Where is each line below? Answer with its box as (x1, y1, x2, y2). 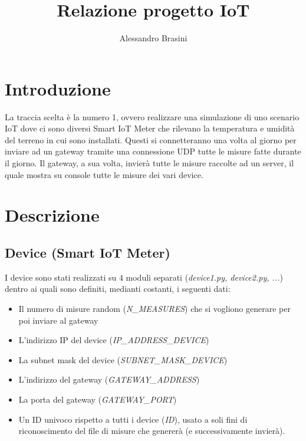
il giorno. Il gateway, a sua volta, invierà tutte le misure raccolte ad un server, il (5, 157, 294, 169)
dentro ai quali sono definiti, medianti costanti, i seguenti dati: (5, 282, 231, 295)
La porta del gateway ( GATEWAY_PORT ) (18, 393, 177, 405)
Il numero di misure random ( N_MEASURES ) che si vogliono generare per (18, 302, 291, 314)
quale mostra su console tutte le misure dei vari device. (5, 168, 203, 180)
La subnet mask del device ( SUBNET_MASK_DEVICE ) (18, 353, 228, 366)
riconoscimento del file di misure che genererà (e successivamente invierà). (18, 424, 285, 437)
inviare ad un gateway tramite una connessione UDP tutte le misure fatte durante (5, 145, 301, 157)
